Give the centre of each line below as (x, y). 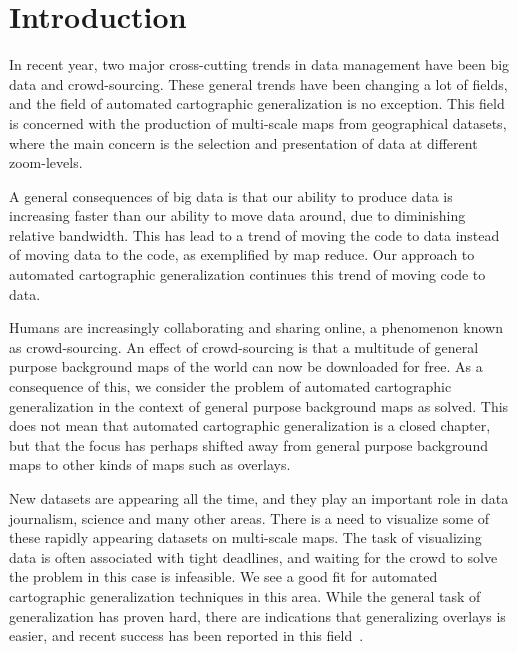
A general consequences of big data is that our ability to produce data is (231, 195)
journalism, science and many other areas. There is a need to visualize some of (249, 517)
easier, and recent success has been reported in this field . (186, 635)
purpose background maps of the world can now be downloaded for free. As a (246, 366)
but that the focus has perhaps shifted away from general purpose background (248, 444)
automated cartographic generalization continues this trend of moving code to (247, 274)
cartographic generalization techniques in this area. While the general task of (245, 595)
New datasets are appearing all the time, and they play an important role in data (259, 498)
